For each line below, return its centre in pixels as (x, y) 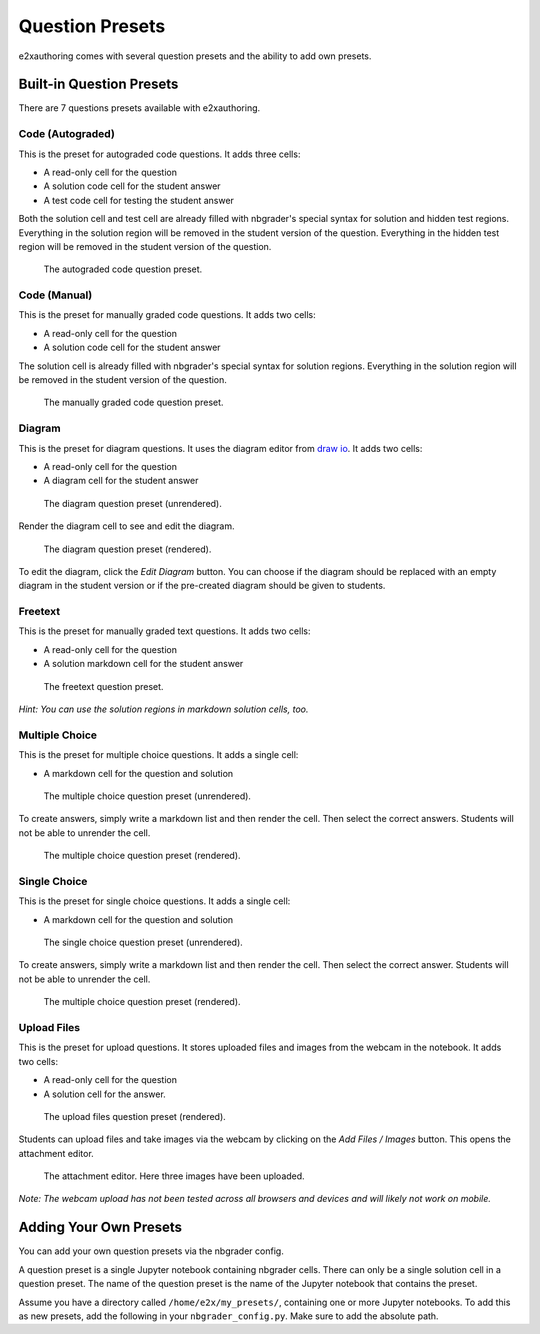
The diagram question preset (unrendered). (132, 503)
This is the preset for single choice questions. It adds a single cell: (154, 901)
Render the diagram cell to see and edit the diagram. (126, 526)
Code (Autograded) (66, 134)
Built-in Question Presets (98, 84)
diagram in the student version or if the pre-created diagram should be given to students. (202, 586)
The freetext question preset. (103, 686)
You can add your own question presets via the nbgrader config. (151, 1251)
